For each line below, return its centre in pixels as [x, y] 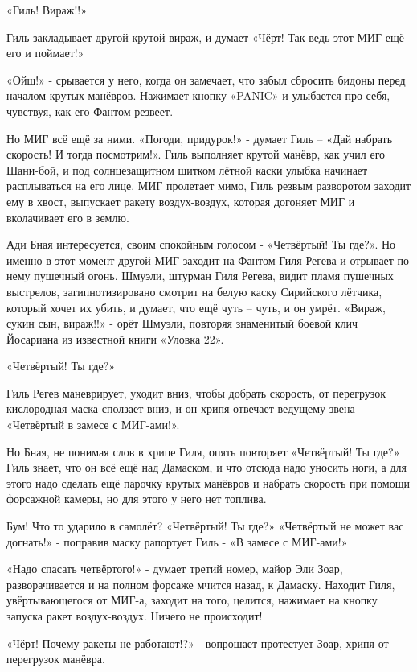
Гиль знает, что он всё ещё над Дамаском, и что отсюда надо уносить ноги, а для [206, 467]
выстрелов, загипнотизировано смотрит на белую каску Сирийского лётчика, [194, 291]
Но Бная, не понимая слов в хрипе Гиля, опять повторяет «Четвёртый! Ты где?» [203, 451]
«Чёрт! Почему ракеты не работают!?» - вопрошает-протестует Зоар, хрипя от [198, 643]
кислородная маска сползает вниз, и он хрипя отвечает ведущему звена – [186, 408]
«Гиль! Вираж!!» [47, 10]
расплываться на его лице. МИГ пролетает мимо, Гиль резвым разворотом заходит [209, 186]
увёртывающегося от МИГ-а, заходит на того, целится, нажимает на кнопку [192, 600]
